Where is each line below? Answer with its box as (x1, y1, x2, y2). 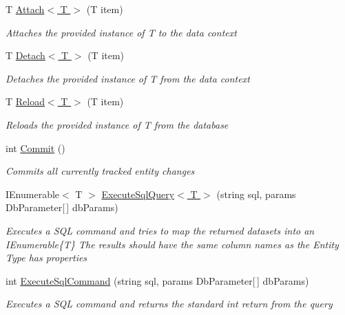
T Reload (6, 94, 45, 109)
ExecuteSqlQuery (101, 186, 175, 201)
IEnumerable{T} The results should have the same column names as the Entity (6, 237, 339, 251)
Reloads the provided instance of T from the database (6, 117, 229, 131)
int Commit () (6, 140, 65, 155)
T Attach (6, 2, 45, 16)
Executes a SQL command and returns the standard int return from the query (6, 296, 333, 311)
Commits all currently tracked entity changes (6, 164, 195, 178)
